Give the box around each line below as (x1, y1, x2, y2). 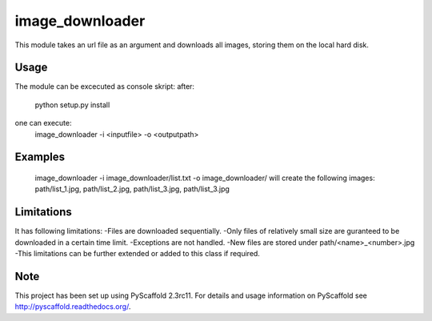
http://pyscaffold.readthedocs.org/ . (14, 302, 131, 311)
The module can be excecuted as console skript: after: (14, 82, 195, 91)
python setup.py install (34, 100, 110, 110)
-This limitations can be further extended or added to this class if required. (14, 249, 260, 259)
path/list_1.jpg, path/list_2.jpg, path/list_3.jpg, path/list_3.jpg (34, 184, 230, 194)
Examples (14, 150, 66, 164)
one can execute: (14, 118, 72, 128)
